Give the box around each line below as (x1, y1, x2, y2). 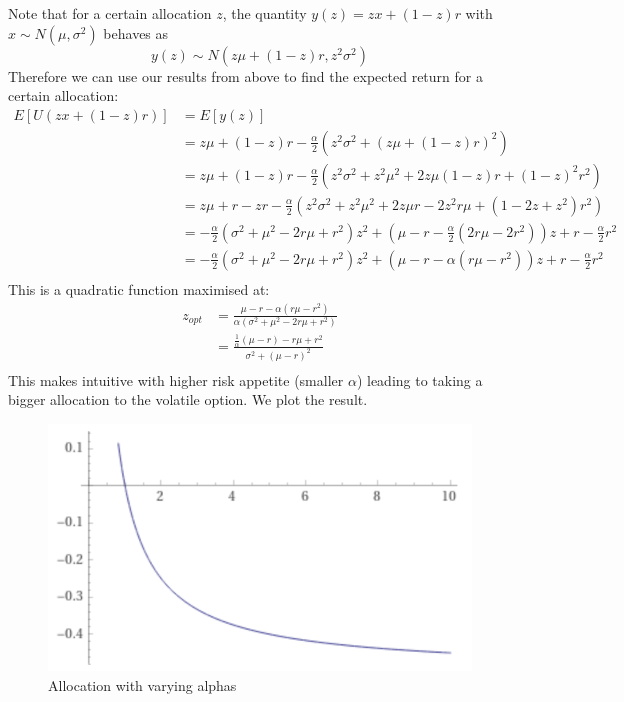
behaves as (103, 22, 169, 43)
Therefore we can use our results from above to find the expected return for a (8, 65, 483, 86)
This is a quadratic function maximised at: (8, 279, 270, 299)
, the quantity (222, 3, 307, 23)
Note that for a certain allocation (8, 3, 212, 23)
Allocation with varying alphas (48, 674, 237, 695)
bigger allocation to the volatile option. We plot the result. (8, 389, 368, 410)
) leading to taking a (356, 369, 483, 390)
